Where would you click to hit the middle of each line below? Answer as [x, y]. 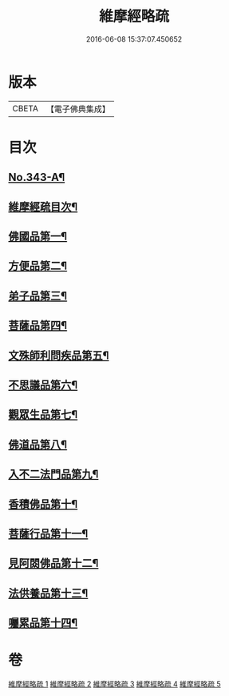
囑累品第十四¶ [43, 623]
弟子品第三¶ [38, 296]
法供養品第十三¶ [48, 593]
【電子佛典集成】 [78, 109]
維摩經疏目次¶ [43, 206]
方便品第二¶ [38, 266]
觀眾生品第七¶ [43, 414]
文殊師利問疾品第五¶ [59, 355]
